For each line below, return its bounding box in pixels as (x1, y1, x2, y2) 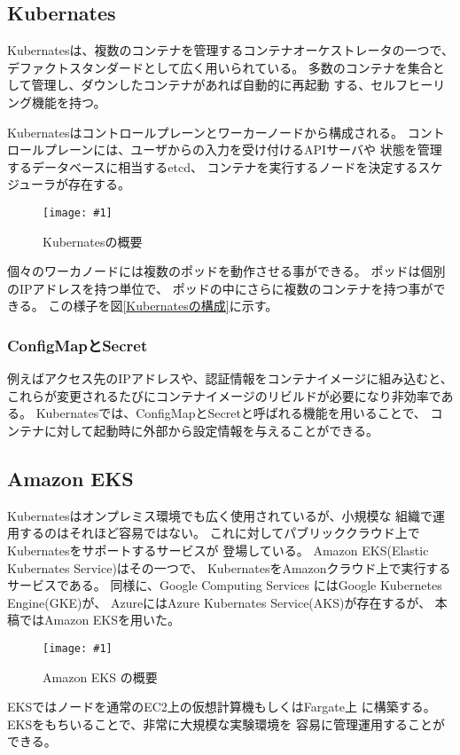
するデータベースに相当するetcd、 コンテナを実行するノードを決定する (7, 157, 418, 176)
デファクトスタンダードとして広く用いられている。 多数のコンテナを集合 (7, 58, 433, 76)
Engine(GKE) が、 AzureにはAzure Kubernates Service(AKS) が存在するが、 (7, 593, 432, 611)
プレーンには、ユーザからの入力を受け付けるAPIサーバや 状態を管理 (43, 140, 442, 159)
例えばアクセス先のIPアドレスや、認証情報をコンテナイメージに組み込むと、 (7, 369, 453, 388)
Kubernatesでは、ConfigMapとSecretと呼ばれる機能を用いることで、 (35, 404, 426, 422)
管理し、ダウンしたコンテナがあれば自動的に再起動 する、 (31, 75, 371, 94)
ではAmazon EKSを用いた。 (19, 610, 181, 629)
